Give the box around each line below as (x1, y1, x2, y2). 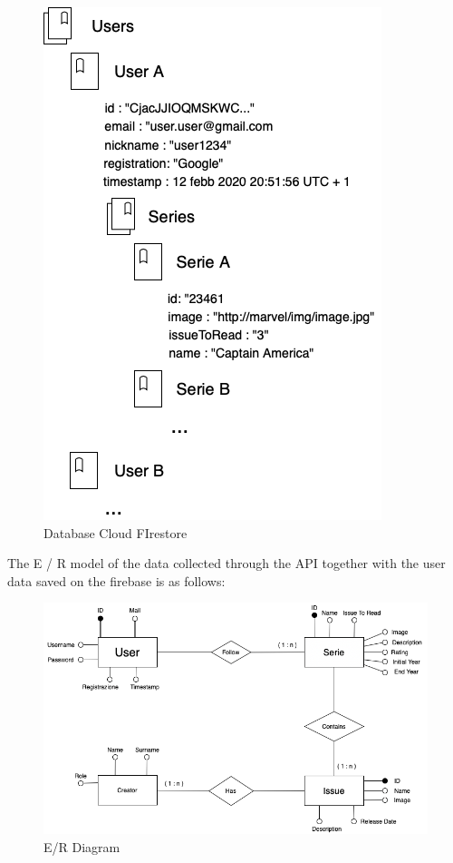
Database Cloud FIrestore (43, 523, 188, 542)
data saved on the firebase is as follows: (7, 571, 226, 590)
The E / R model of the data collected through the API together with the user (7, 554, 446, 573)
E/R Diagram (43, 837, 120, 856)
